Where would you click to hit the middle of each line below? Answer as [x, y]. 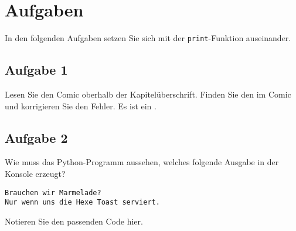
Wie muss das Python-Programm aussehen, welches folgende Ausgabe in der [142, 162]
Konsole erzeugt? [35, 173]
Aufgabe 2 [36, 137]
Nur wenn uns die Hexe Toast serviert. [82, 202]
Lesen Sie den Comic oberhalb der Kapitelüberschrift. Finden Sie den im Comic [148, 94]
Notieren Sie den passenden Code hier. [74, 221]
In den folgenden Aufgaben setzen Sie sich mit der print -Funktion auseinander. [148, 38]
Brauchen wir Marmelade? [53, 192]
